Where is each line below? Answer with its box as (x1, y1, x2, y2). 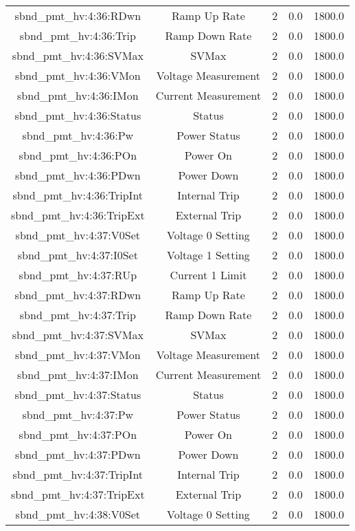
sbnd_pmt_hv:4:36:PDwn (14, 167, 141, 183)
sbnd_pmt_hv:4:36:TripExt (11, 207, 145, 223)
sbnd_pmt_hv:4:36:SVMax (12, 47, 144, 63)
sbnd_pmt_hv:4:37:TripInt (12, 466, 144, 482)
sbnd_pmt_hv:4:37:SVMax (12, 327, 144, 343)
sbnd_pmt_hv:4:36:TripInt (12, 187, 144, 203)
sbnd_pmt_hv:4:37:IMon (17, 367, 139, 382)
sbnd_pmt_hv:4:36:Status (14, 107, 141, 123)
